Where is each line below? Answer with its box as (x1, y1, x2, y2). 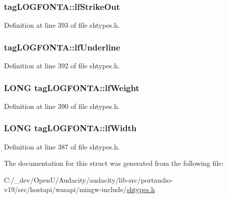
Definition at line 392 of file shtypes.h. (4, 60, 120, 71)
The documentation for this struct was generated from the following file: (4, 158, 224, 168)
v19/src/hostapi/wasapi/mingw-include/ (4, 184, 127, 195)
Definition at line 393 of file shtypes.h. (4, 20, 120, 30)
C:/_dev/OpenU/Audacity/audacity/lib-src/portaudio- (4, 174, 173, 185)
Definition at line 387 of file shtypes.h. (4, 141, 120, 151)
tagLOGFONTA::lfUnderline (4, 41, 120, 53)
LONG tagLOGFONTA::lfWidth (4, 122, 137, 134)
